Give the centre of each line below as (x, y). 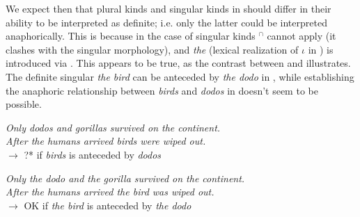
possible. (24, 104)
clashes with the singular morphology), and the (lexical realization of (152, 49)
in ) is (321, 49)
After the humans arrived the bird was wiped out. (110, 192)
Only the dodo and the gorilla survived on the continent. (125, 178)
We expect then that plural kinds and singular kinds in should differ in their (169, 8)
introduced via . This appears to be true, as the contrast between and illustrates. (178, 63)
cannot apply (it (302, 36)
